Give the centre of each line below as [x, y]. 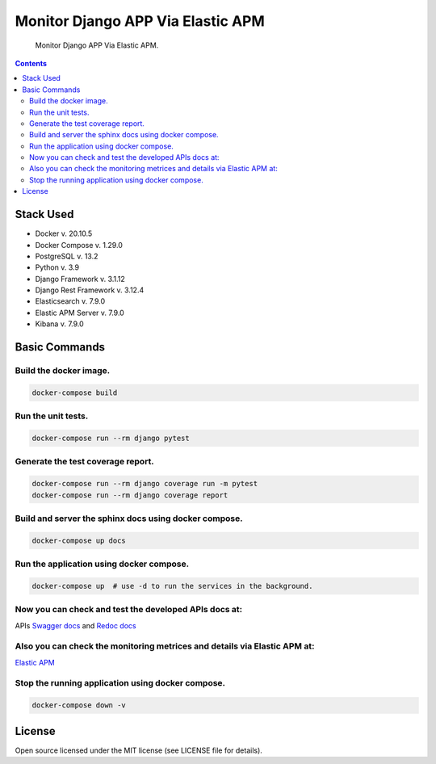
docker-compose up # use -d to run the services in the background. [172, 586]
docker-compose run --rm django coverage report [130, 495]
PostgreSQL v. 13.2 [67, 256]
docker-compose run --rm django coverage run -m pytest [145, 484]
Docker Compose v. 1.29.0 [79, 245]
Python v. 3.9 [57, 267]
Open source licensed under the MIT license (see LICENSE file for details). [138, 750]
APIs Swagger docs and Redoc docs [75, 625]
